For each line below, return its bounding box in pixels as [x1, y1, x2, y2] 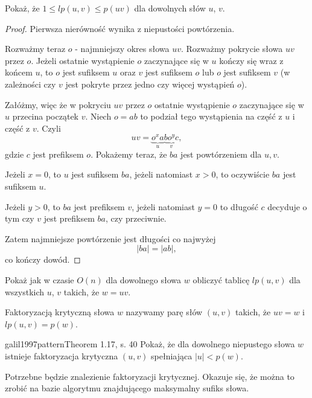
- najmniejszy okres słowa [75, 42, 170, 55]
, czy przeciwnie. [106, 212, 167, 225]
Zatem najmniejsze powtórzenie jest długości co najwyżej [5, 232, 216, 245]
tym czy [5, 212, 34, 225]
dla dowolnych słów [134, 2, 206, 14]
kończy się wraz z [219, 54, 284, 66]
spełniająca [151, 349, 193, 362]
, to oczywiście [215, 168, 270, 181]
